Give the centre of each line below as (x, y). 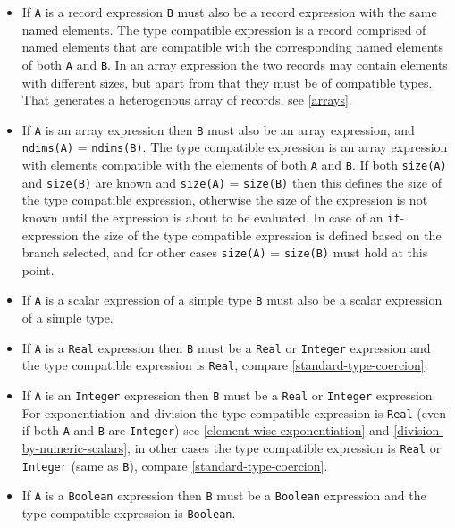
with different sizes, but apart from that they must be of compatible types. (227, 82)
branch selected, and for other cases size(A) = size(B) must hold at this (225, 252)
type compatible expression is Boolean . (129, 512)
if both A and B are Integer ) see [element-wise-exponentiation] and (206, 430)
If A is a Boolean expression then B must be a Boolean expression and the (224, 495)
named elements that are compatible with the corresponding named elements (233, 47)
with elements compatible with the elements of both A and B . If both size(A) (234, 164)
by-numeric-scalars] (75, 447)
